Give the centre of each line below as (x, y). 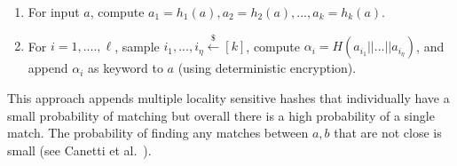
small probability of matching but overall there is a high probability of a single (221, 115)
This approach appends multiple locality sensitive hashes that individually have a (228, 97)
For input (54, 12)
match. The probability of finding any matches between (158, 133)
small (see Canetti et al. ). (79, 150)
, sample (137, 46)
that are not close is (388, 133)
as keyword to (126, 68)
